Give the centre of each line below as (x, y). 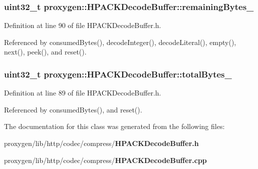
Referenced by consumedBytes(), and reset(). (73, 109)
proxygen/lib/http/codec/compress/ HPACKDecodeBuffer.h (101, 143)
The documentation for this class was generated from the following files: (114, 126)
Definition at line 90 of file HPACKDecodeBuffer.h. (83, 25)
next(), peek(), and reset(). (45, 52)
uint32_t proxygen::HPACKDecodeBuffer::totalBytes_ (118, 74)
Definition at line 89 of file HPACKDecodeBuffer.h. (83, 93)
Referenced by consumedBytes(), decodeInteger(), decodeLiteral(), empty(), (120, 42)
